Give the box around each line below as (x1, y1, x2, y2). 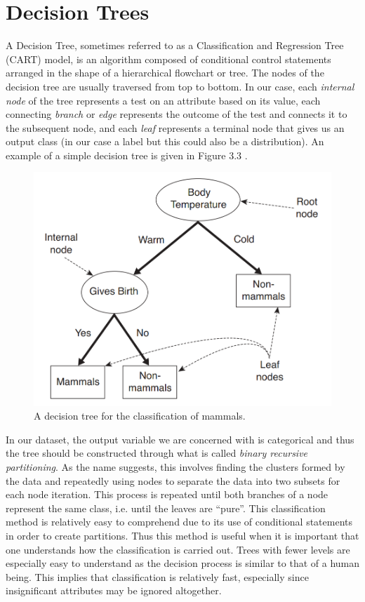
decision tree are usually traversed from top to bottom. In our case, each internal (6, 79, 354, 93)
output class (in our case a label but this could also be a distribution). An (6, 134, 324, 149)
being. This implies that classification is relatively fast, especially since (6, 569, 309, 584)
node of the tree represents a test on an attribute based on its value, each (6, 93, 321, 107)
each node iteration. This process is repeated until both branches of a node (6, 487, 328, 502)
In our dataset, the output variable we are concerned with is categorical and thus (6, 432, 354, 446)
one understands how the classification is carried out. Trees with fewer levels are (6, 542, 350, 556)
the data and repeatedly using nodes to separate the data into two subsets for (6, 473, 340, 488)
